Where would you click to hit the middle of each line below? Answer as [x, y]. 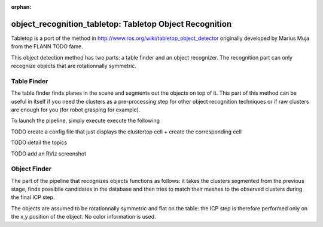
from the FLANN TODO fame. [47, 46]
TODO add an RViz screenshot [49, 153]
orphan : [21, 7]
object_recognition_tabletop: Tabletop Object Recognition [121, 24]
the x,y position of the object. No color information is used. [83, 217]
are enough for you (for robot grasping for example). [76, 110]
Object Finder [31, 169]
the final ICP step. [33, 197]
